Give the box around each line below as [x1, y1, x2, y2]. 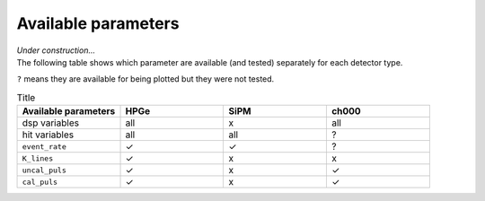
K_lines [22, 153, 54, 163]
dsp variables [22, 117, 80, 129]
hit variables [22, 128, 75, 141]
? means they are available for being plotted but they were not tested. [16, 74, 275, 84]
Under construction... [16, 45, 96, 56]
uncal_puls [22, 165, 67, 175]
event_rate [22, 142, 67, 152]
